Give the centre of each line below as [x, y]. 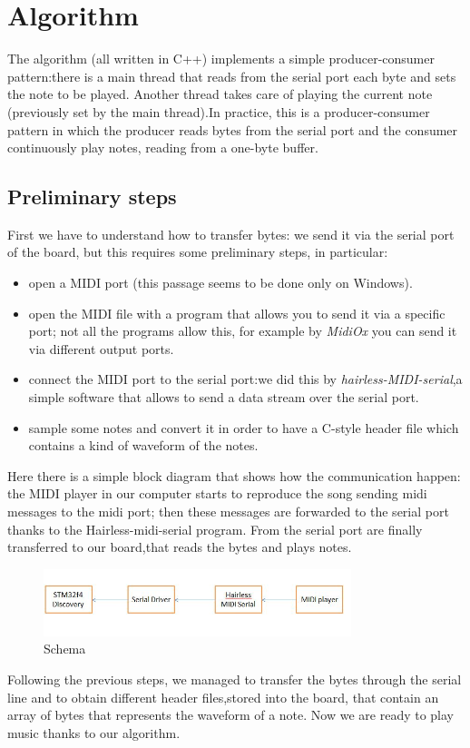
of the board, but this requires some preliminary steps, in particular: [198, 252]
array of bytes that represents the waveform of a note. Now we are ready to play [231, 715]
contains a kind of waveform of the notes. [143, 445]
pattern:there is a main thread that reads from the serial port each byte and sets [232, 76]
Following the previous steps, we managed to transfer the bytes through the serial [235, 679]
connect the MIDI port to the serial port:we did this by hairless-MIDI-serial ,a [245, 379]
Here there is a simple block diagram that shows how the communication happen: [234, 475]
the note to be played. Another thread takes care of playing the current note [220, 94]
